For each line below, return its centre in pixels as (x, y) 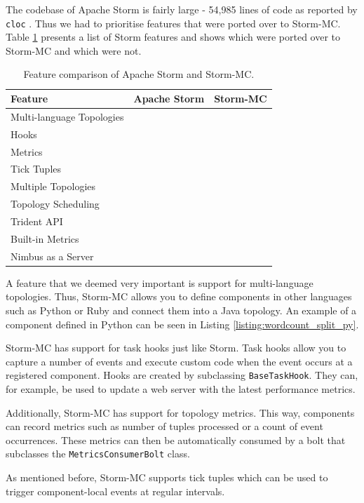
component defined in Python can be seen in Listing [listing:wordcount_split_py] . (182, 324)
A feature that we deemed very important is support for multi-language (160, 282)
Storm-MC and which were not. (74, 50)
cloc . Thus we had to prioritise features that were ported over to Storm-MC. (173, 23)
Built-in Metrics (45, 238)
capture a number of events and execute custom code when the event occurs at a (179, 361)
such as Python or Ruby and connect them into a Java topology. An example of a (181, 310)
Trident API (37, 221)
